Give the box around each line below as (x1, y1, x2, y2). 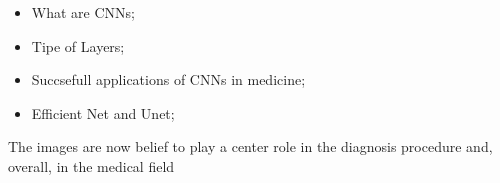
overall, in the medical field (8, 155, 175, 176)
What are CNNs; (31, 2, 135, 22)
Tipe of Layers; (31, 35, 125, 56)
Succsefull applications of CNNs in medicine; (31, 69, 306, 90)
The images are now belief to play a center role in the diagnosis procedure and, (8, 136, 493, 157)
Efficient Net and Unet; (31, 102, 175, 123)
